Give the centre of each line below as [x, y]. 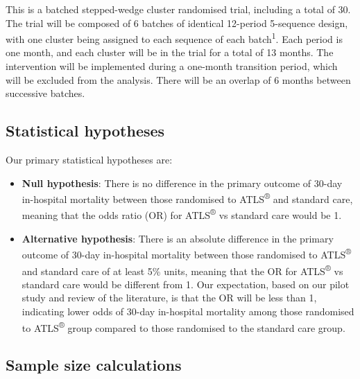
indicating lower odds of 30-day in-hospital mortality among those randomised [188, 311]
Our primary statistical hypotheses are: [89, 160]
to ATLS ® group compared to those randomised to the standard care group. [183, 326]
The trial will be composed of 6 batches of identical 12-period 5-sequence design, [177, 23]
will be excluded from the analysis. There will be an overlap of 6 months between [178, 79]
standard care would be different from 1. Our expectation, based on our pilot [186, 284]
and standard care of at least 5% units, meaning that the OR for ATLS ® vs [182, 270]
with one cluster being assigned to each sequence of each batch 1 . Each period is [174, 38]
